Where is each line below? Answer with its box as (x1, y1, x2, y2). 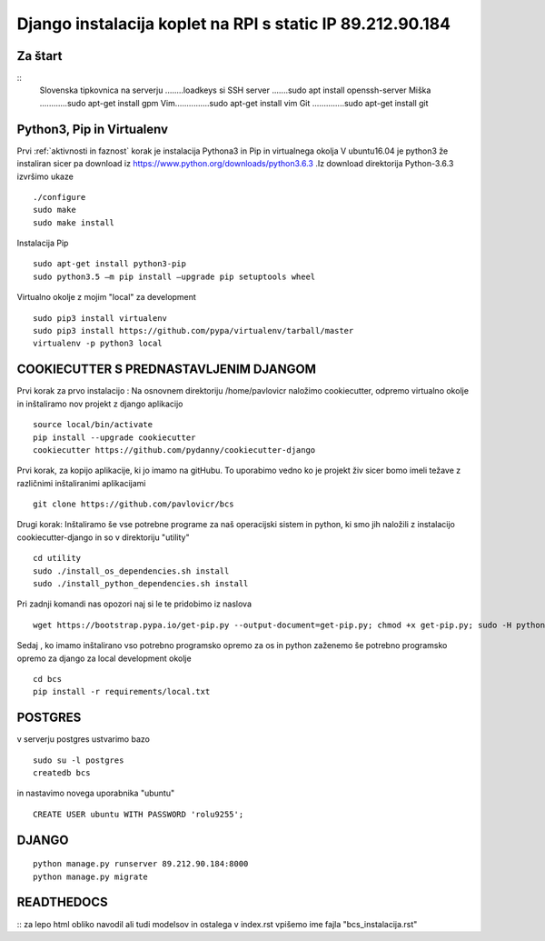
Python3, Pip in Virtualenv (16, 121, 168, 136)
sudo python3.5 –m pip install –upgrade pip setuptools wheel (33, 271, 316, 282)
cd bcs (33, 674, 63, 684)
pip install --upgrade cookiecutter (33, 432, 196, 443)
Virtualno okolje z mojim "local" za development (16, 292, 197, 303)
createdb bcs (33, 768, 91, 778)
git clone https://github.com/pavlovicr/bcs (33, 499, 235, 509)
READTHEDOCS (16, 895, 108, 910)
